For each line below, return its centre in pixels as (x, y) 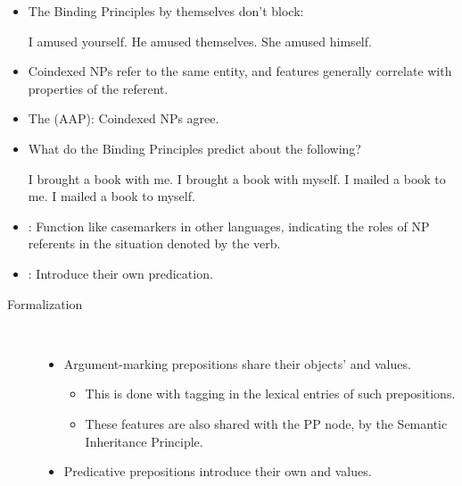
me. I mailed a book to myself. (111, 196)
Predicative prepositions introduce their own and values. (218, 471)
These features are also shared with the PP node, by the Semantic (266, 423)
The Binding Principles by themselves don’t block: (166, 11)
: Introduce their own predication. (120, 273)
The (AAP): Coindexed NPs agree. (124, 118)
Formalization (45, 303)
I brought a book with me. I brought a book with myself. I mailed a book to (237, 178)
